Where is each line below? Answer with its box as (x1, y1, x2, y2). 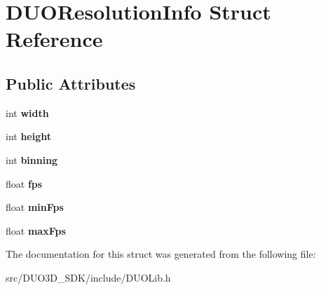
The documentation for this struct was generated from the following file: (6, 247, 316, 261)
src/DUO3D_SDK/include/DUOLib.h (6, 270, 171, 284)
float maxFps (6, 223, 66, 237)
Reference (6, 25, 103, 53)
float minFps (6, 200, 64, 214)
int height (6, 129, 52, 144)
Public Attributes (6, 72, 136, 94)
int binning (6, 152, 58, 167)
